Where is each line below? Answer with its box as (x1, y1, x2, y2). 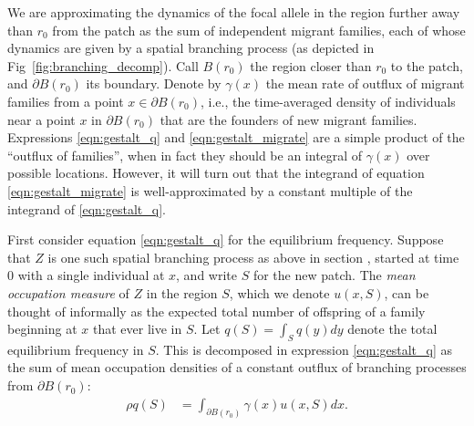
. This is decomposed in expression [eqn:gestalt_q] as (155, 339, 453, 358)
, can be (384, 283, 429, 302)
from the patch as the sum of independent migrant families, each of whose (52, 20, 466, 39)
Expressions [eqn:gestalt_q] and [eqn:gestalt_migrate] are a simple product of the (7, 128, 465, 147)
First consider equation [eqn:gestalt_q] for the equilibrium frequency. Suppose (7, 230, 444, 249)
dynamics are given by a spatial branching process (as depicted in (7, 38, 375, 57)
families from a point (7, 91, 124, 110)
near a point (7, 109, 76, 129)
